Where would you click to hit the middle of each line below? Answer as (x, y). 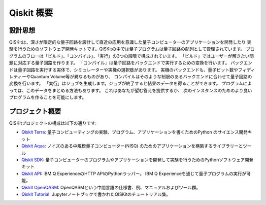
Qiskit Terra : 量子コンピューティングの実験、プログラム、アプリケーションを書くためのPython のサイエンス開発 (135, 132)
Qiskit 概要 (31, 13)
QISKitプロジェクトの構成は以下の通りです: (53, 123)
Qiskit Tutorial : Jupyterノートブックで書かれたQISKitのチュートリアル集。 (96, 194)
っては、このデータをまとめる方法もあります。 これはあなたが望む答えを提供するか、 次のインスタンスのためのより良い (131, 90)
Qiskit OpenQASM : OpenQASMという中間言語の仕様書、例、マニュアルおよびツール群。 (111, 187)
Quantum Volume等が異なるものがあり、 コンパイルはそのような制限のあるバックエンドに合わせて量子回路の (141, 77)
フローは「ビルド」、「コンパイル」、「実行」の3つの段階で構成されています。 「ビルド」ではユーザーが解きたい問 (140, 56)
